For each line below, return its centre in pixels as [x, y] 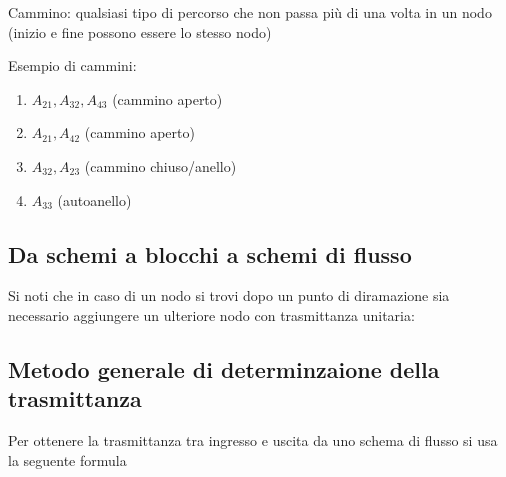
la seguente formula [67, 459]
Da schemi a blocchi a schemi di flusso [210, 253]
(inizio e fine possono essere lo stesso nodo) [140, 31]
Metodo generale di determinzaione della [224, 368]
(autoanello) [94, 199]
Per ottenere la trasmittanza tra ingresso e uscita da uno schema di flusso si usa [253, 440]
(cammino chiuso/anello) [160, 165]
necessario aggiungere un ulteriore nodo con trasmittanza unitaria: [211, 314]
